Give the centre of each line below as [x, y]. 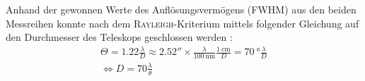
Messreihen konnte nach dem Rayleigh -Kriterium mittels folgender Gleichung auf [182, 23]
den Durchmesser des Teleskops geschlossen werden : [119, 37]
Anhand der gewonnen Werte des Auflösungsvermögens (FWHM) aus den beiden [181, 9]
